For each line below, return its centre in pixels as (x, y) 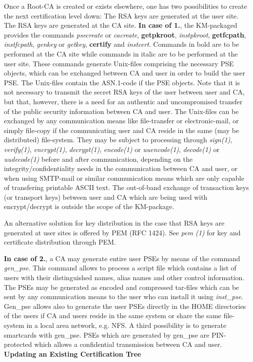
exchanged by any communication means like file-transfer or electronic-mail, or (121, 121)
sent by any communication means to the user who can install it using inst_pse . (124, 296)
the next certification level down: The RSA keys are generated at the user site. (121, 15)
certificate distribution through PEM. (60, 242)
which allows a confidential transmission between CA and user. (128, 344)
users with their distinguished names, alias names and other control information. (124, 277)
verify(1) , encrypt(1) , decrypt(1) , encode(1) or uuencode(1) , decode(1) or (112, 149)
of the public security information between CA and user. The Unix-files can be (121, 111)
